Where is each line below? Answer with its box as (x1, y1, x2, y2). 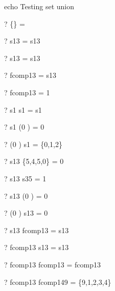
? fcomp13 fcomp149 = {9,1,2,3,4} (4, 276, 111, 287)
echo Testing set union (4, 1, 75, 11)
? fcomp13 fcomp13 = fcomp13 (4, 259, 101, 269)
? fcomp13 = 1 (4, 87, 50, 97)
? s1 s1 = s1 (4, 104, 42, 115)
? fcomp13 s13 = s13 (4, 242, 69, 253)
